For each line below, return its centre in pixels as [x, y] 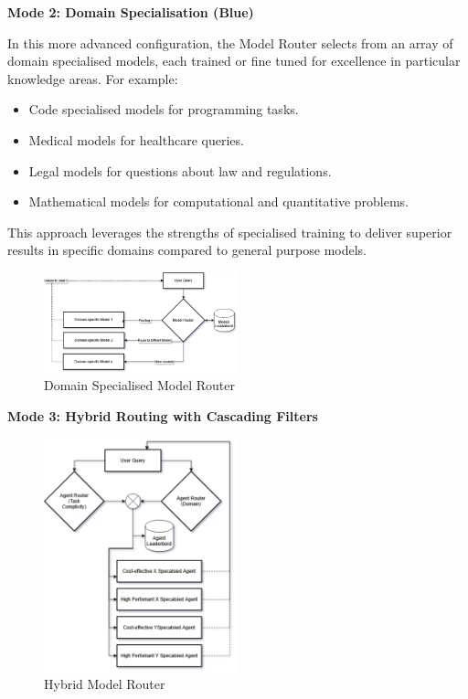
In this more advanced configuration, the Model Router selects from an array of [230, 42]
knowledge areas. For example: [93, 78]
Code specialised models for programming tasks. [164, 109]
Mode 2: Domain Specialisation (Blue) [131, 12]
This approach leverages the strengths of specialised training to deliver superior [230, 232]
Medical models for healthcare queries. [136, 139]
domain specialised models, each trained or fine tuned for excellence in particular [234, 61]
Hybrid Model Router [105, 684]
